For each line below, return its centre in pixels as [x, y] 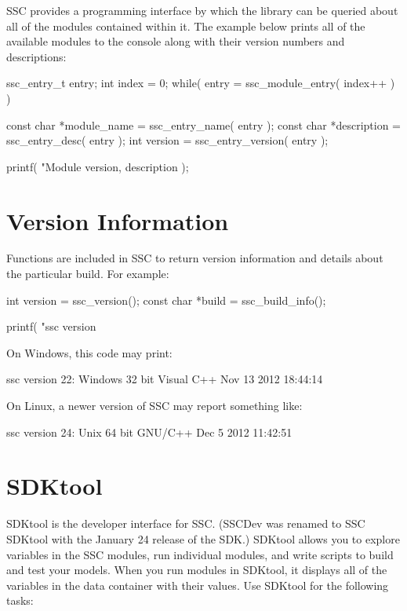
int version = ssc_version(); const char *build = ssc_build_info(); [166, 300]
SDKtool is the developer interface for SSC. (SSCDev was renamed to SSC [186, 523]
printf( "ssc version [51, 326]
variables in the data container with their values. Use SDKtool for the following [198, 585]
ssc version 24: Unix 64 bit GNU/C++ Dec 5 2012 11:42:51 [149, 432]
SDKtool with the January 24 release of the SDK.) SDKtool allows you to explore [203, 538]
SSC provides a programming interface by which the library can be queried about [202, 10]
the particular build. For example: [88, 274]
